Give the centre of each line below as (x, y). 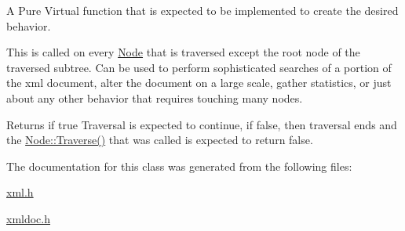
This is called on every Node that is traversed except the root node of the (183, 52)
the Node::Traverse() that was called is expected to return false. (160, 140)
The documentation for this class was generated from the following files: (179, 166)
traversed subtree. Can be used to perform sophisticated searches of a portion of (199, 67)
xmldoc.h (29, 218)
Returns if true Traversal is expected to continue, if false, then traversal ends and (202, 124)
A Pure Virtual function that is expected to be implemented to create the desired (202, 10)
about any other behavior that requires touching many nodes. (155, 97)
